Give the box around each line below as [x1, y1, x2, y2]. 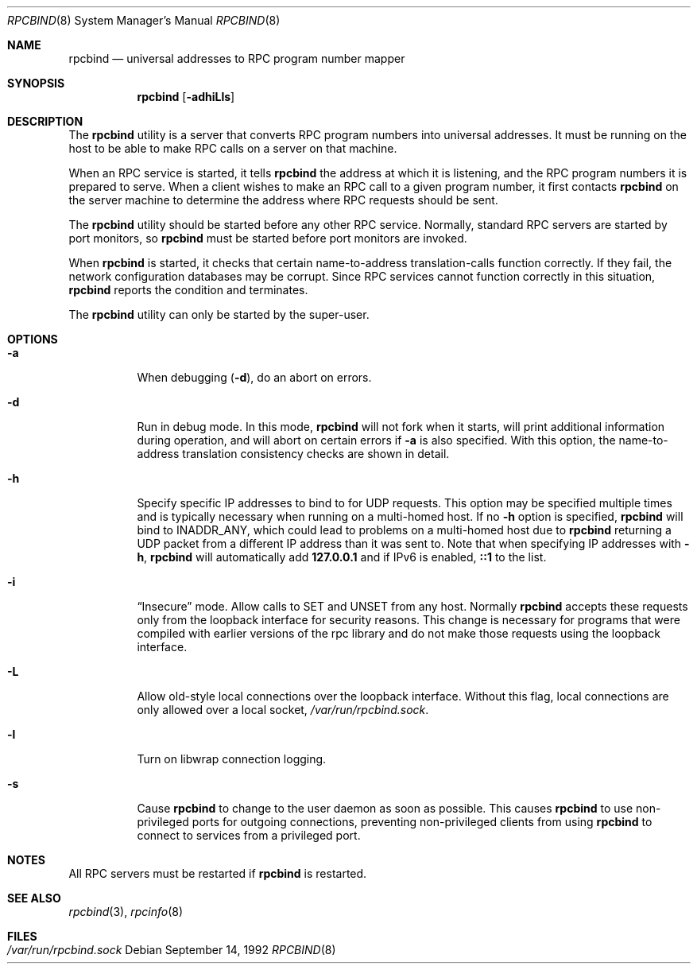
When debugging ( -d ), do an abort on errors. [137, 371, 372, 384]
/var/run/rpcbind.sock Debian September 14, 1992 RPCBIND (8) [7, 943, 336, 956]
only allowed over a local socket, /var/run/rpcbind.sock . [137, 703, 429, 716]
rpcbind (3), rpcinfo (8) [68, 905, 184, 918]
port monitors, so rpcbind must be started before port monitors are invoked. [68, 231, 467, 245]
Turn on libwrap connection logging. [137, 752, 327, 766]
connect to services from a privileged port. [137, 828, 361, 842]
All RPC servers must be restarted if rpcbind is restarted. [68, 867, 367, 880]
